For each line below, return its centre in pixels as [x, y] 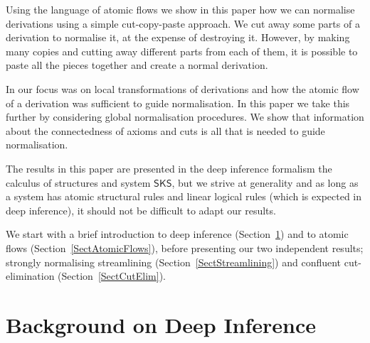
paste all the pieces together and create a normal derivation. [137, 65]
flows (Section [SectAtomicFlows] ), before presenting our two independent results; [185, 247]
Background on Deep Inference [161, 324]
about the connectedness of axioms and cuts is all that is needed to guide [165, 130]
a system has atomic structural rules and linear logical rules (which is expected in [184, 196]
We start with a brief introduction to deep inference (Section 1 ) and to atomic [177, 234]
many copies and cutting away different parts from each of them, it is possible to [182, 51]
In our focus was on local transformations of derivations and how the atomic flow [183, 88]
